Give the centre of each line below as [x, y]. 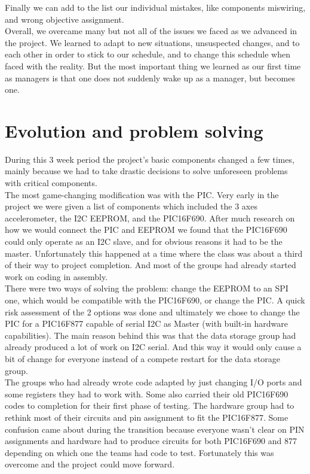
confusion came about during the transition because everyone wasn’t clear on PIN [155, 429]
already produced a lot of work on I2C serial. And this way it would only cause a [153, 347]
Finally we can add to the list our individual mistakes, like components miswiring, [155, 7]
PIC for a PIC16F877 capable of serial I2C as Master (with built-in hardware [146, 323]
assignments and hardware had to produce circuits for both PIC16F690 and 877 [151, 441]
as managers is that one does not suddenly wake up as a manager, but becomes [150, 78]
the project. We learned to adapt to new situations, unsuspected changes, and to [152, 42]
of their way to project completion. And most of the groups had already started [151, 265]
